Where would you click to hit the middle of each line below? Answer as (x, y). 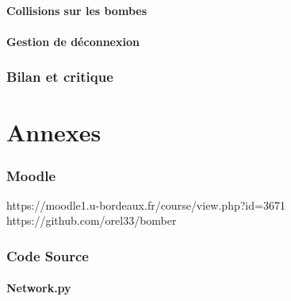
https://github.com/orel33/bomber (92, 220)
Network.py (39, 288)
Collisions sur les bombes (77, 10)
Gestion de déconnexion (73, 41)
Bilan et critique (60, 77)
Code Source (48, 255)
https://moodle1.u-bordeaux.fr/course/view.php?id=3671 (146, 205)
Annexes (54, 132)
